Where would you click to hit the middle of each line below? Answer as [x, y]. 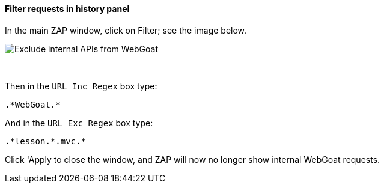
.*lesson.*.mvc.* [45, 141]
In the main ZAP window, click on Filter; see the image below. [126, 30]
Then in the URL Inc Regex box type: [81, 86]
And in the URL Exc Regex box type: [79, 123]
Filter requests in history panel [67, 9]
